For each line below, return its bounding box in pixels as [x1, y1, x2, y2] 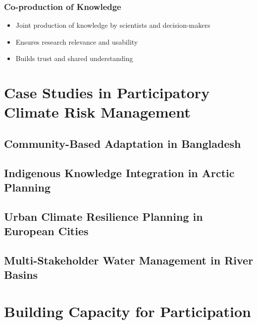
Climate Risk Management [4, 102, 191, 122]
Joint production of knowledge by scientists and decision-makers [15, 20, 210, 30]
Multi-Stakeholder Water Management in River [4, 253, 254, 268]
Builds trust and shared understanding [15, 53, 133, 64]
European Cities [4, 223, 89, 239]
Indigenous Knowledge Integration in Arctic [4, 165, 235, 180]
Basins [4, 267, 38, 282]
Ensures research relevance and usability [15, 36, 138, 47]
